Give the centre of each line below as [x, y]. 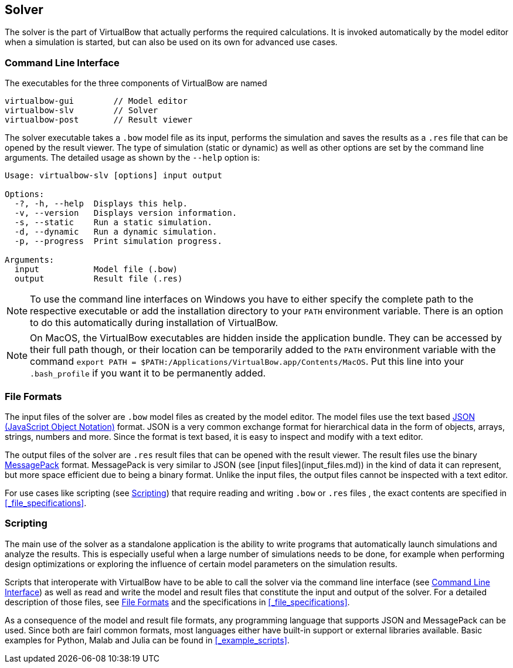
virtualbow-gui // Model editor [96, 101]
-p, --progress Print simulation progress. [118, 241]
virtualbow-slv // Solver [81, 111]
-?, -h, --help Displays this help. [101, 204]
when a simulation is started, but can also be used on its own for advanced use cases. [171, 42]
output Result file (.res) [98, 279]
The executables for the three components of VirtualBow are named [136, 83]
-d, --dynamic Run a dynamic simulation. [116, 232]
